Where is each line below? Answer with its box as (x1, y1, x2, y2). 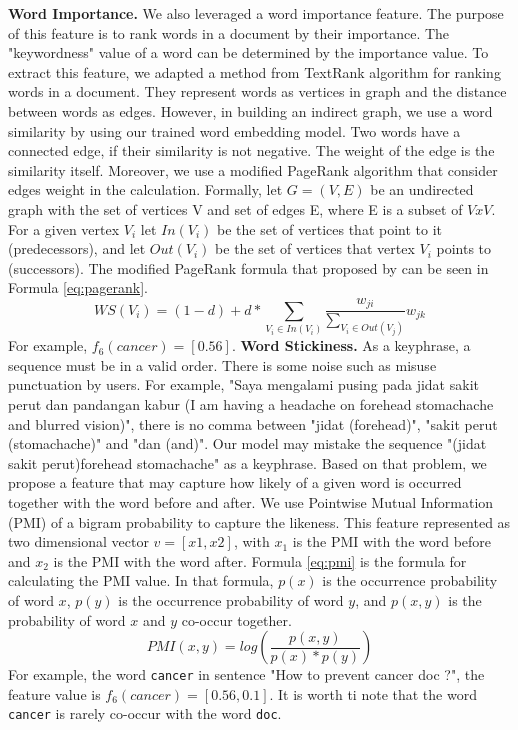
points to (436, 238, 492, 259)
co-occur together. (181, 609, 292, 630)
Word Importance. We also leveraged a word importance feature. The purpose (8, 3, 504, 23)
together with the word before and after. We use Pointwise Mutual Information (8, 492, 494, 512)
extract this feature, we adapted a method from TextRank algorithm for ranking (8, 61, 501, 82)
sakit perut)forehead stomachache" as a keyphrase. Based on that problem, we (8, 452, 487, 473)
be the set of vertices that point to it (217, 218, 443, 239)
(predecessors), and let (8, 238, 146, 259)
